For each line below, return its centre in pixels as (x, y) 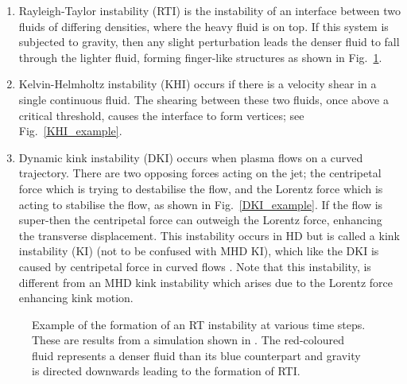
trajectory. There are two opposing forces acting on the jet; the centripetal (200, 173)
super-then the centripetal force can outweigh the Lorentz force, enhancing (200, 220)
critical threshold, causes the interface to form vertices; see (161, 115)
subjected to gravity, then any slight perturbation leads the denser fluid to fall (209, 42)
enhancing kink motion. (76, 298)
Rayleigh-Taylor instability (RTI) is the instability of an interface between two (209, 10)
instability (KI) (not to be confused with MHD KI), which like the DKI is (199, 251)
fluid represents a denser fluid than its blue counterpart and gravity (196, 355)
